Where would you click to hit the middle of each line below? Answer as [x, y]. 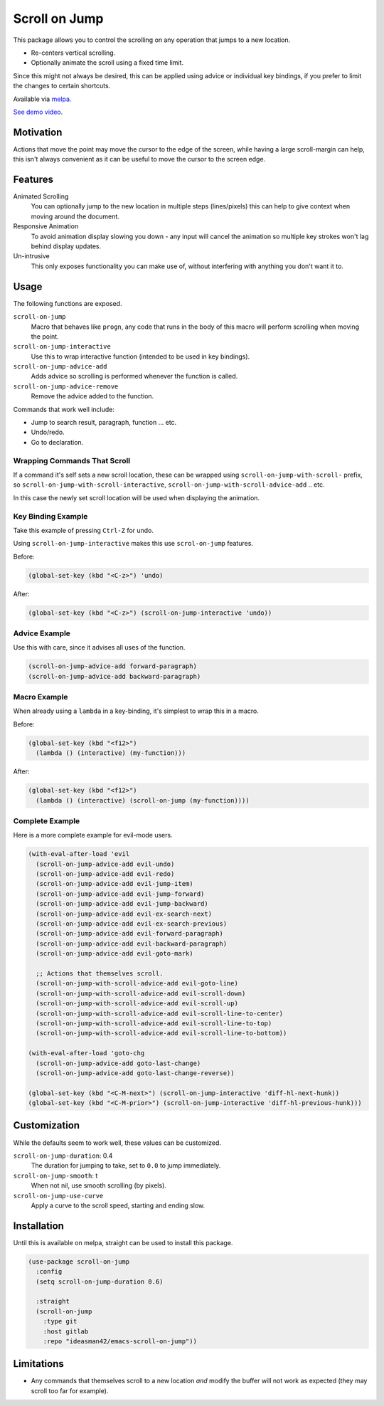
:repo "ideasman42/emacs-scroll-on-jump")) [120, 1341]
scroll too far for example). [70, 1390]
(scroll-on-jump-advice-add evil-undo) [105, 864]
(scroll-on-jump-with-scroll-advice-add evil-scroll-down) [141, 993]
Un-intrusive [31, 256]
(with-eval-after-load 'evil [79, 854]
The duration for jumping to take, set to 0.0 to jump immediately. [126, 1165]
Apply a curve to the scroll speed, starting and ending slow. [118, 1205]
